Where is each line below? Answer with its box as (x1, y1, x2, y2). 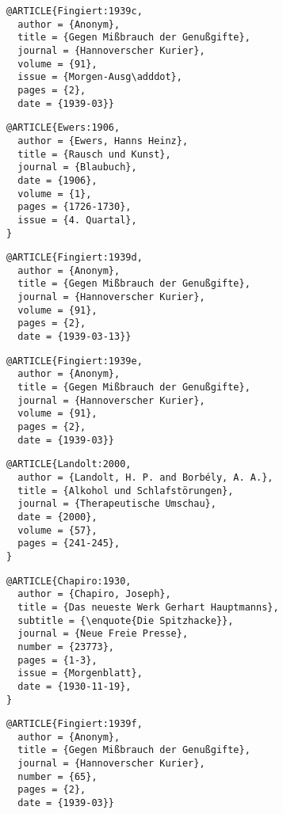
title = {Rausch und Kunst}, (17, 148, 171, 160)
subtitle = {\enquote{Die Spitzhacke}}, (17, 614, 234, 626)
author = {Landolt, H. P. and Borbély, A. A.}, (17, 472, 273, 483)
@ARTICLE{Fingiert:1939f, (6, 718, 143, 730)
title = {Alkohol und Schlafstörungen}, (17, 485, 234, 496)
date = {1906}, (17, 174, 98, 186)
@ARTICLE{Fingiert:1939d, (6, 252, 143, 264)
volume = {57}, (17, 524, 98, 536)
